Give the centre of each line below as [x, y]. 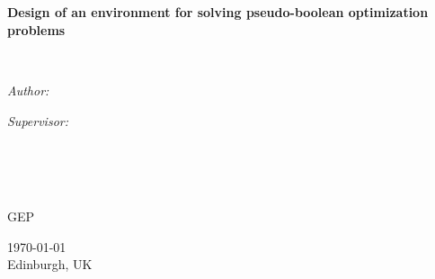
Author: [28, 90]
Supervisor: [38, 120]
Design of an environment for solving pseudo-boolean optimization [218, 12]
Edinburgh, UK [50, 264]
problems [36, 29]
